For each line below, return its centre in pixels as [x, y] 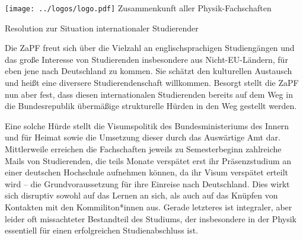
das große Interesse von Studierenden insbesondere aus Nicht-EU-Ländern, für [146, 59]
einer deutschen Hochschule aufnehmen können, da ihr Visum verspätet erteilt [147, 172]
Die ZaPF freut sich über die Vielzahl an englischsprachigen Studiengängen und [150, 48]
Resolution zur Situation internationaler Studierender [102, 28]
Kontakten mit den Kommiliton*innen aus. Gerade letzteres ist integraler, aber [149, 207]
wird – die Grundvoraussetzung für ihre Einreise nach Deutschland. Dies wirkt [147, 183]
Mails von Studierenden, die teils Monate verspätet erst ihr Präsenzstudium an [148, 160]
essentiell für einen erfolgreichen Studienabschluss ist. [102, 230]
